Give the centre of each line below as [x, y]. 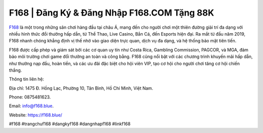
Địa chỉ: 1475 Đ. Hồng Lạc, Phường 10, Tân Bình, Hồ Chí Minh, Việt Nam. [81, 88]
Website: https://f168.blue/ [36, 115]
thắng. [15, 70]
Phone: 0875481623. [30, 97]
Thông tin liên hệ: [27, 79]
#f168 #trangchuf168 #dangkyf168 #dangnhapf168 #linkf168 [70, 124]
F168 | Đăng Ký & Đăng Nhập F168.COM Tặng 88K [112, 13]
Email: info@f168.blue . [31, 106]
